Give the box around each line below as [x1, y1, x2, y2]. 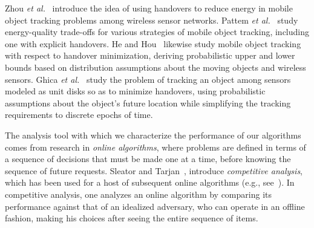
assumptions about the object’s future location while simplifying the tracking [5, 96, 291, 109]
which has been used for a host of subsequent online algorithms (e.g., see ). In [5, 176, 295, 189]
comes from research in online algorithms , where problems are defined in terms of [5, 140, 306, 153]
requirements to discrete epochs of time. [5, 108, 153, 121]
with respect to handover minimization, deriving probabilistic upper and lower [5, 49, 295, 62]
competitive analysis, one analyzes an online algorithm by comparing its [5, 187, 272, 200]
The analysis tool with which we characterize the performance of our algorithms [5, 128, 301, 141]
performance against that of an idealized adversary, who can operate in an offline [5, 200, 305, 212]
